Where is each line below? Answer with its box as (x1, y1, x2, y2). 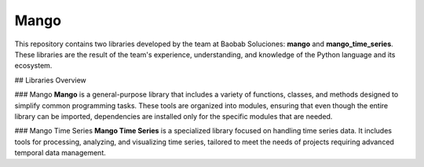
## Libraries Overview (14, 75, 86, 85)
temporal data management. (14, 148, 106, 158)
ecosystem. (14, 61, 53, 71)
